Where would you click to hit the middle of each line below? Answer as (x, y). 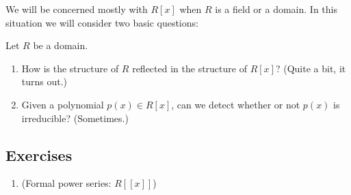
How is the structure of (70, 68)
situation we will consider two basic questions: (102, 22)
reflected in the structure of (190, 68)
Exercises (39, 154)
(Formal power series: (66, 183)
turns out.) (44, 81)
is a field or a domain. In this (276, 9)
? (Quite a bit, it (311, 68)
